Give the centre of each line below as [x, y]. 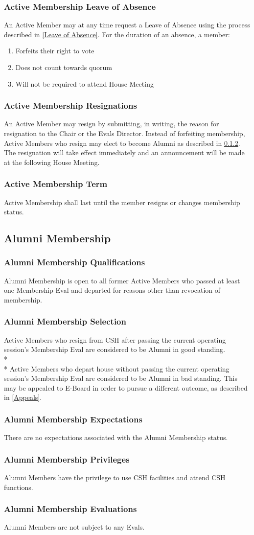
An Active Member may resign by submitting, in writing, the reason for [112, 124]
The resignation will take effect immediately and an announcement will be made [124, 152]
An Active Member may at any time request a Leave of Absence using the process [127, 25]
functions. [19, 487]
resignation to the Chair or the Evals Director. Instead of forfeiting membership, [125, 133]
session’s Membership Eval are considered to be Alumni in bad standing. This [121, 378]
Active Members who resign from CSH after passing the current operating [115, 339]
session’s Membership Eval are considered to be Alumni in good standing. [115, 349]
